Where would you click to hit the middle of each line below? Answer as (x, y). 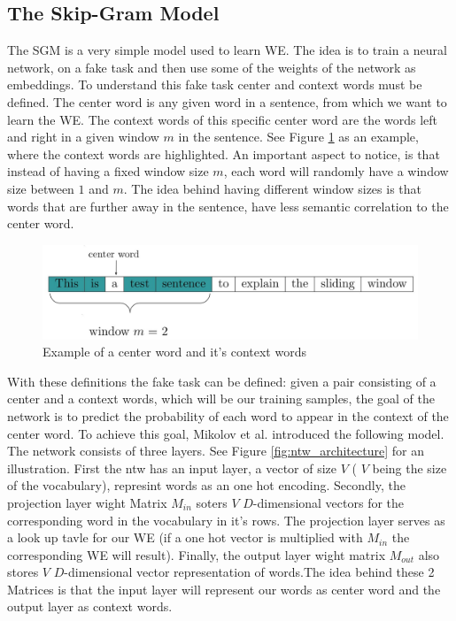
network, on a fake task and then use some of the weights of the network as (212, 67)
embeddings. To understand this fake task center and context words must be (215, 84)
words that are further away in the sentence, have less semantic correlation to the (228, 206)
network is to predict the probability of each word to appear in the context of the (228, 415)
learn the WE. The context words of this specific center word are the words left (223, 119)
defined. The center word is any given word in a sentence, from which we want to (227, 101)
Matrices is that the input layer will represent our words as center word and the (224, 589)
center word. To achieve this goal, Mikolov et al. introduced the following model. (226, 433)
